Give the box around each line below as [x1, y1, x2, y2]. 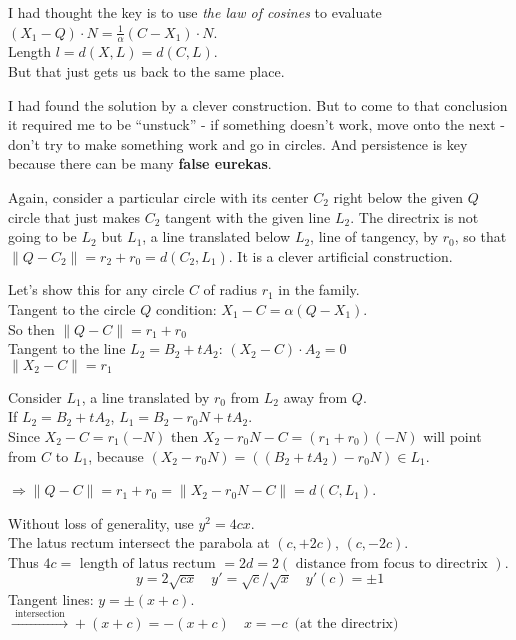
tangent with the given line [165, 206, 331, 227]
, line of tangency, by [310, 226, 439, 247]
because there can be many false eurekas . [8, 153, 272, 174]
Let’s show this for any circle [8, 279, 185, 300]
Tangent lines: [8, 588, 94, 609]
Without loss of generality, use [8, 512, 194, 533]
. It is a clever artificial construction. [228, 245, 453, 266]
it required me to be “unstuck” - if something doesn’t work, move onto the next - [8, 114, 505, 135]
